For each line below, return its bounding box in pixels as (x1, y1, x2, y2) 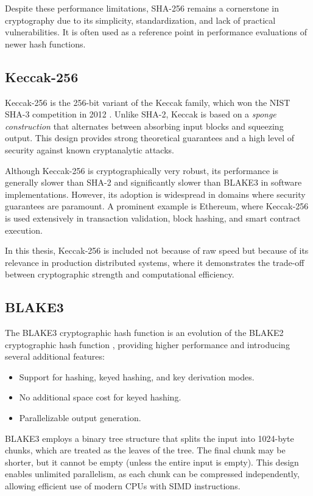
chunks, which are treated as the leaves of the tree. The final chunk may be (5, 444, 286, 456)
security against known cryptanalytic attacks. (5, 143, 174, 156)
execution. (5, 223, 43, 236)
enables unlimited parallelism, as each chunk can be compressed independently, (5, 467, 300, 480)
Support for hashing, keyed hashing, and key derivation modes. (19, 370, 255, 383)
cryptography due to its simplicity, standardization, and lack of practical (5, 13, 276, 26)
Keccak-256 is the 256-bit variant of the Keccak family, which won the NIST (5, 96, 290, 108)
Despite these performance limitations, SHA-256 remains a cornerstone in (5, 2, 279, 14)
